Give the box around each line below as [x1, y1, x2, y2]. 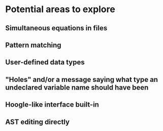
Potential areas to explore [5, 4, 115, 15]
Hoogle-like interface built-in [5, 100, 99, 109]
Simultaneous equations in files [5, 24, 108, 32]
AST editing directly [5, 117, 70, 126]
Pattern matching [5, 40, 62, 49]
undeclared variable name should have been [5, 83, 149, 92]
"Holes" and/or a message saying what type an [5, 75, 158, 84]
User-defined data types [5, 58, 85, 67]
